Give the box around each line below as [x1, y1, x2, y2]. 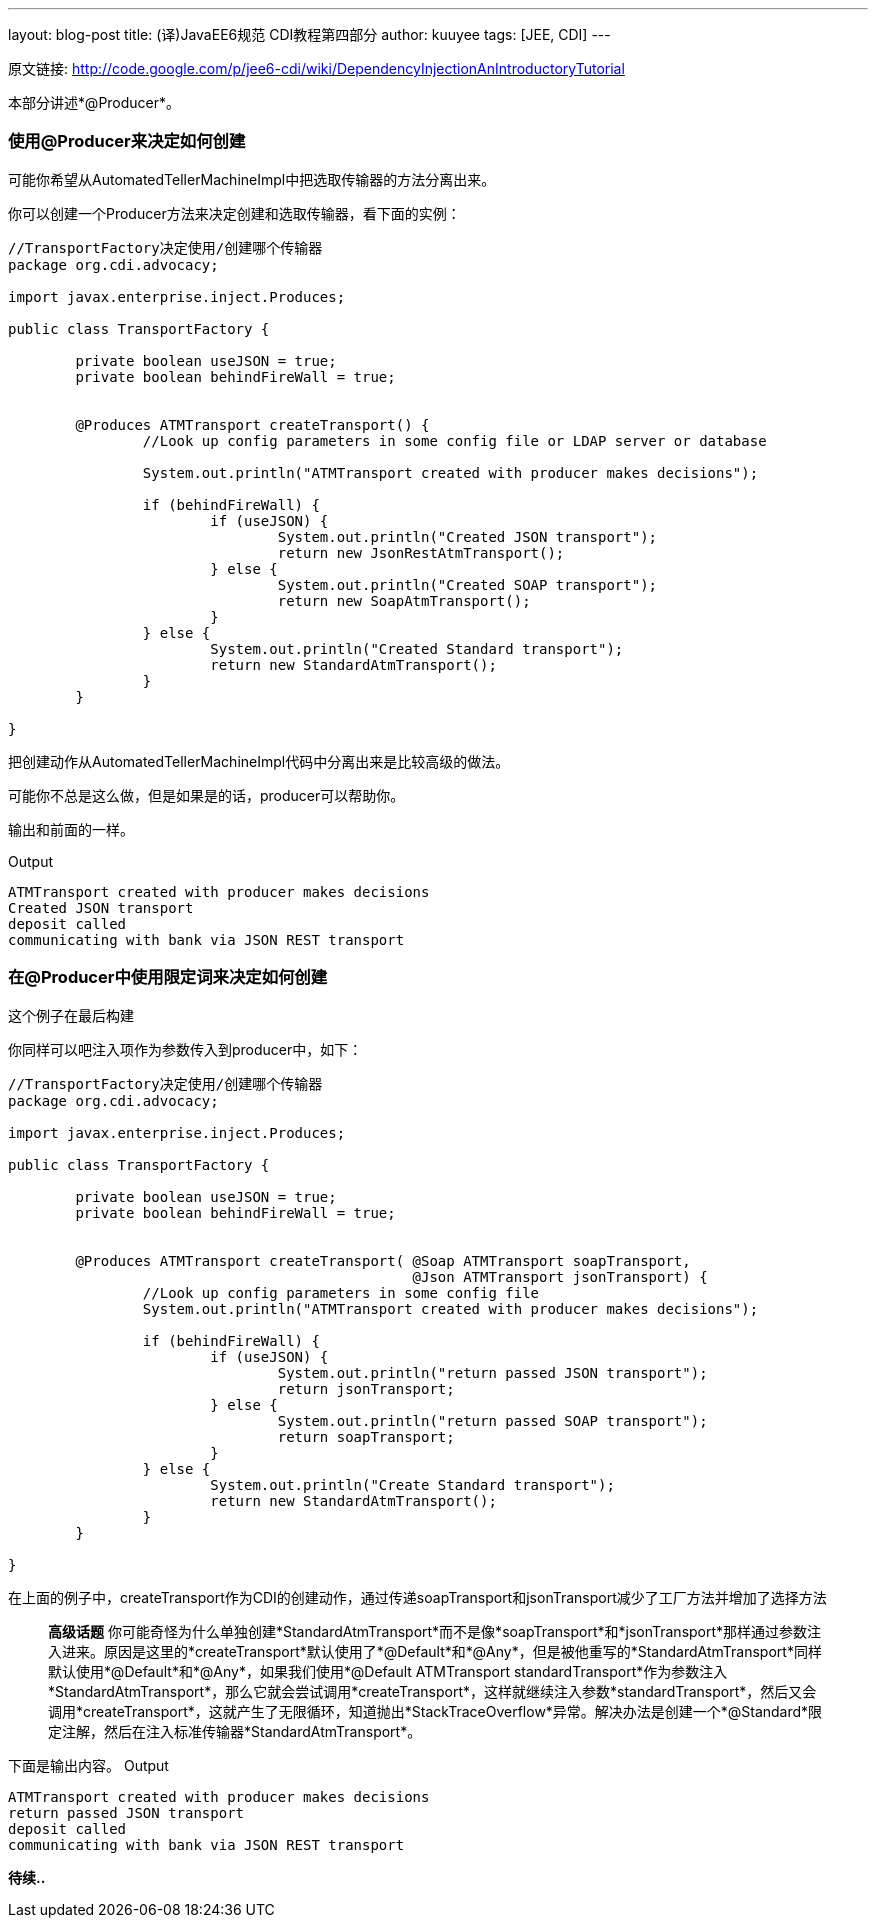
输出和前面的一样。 [8, 820, 134, 838]
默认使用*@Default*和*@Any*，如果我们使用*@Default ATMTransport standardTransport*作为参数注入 [48, 1662, 728, 1680]
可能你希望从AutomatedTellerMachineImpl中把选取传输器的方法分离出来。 [8, 170, 496, 188]
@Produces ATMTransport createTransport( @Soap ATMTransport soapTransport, [75, 1252, 691, 1269]
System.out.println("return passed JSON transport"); [277, 1364, 708, 1381]
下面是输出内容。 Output [8, 1756, 169, 1774]
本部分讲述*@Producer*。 [8, 94, 181, 111]
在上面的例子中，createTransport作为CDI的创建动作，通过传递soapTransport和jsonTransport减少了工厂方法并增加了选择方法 [8, 1588, 827, 1606]
